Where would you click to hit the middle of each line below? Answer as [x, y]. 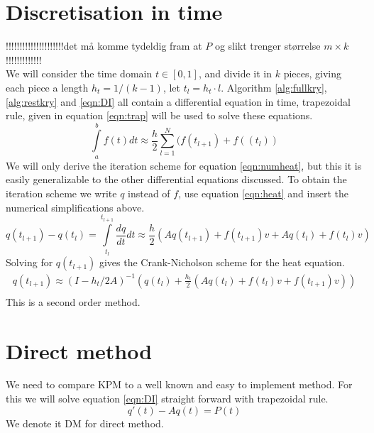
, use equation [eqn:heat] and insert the [263, 193]
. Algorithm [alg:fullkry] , [274, 87]
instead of [149, 193]
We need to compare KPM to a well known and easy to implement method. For [179, 384]
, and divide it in [235, 73]
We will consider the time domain [79, 73]
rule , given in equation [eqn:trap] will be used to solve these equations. [159, 115]
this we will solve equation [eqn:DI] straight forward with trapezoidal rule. [167, 399]
